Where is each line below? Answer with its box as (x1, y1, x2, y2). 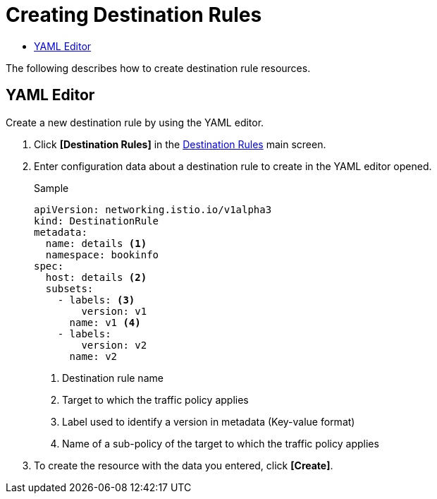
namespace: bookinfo (45, 248, 159, 260)
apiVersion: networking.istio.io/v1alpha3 (34, 203, 272, 215)
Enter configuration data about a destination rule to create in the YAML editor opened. (34, 160, 432, 172)
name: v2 (69, 350, 118, 362)
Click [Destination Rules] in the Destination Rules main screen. (34, 138, 326, 150)
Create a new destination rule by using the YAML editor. (6, 116, 264, 128)
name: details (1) (45, 237, 147, 249)
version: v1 (81, 305, 147, 317)
